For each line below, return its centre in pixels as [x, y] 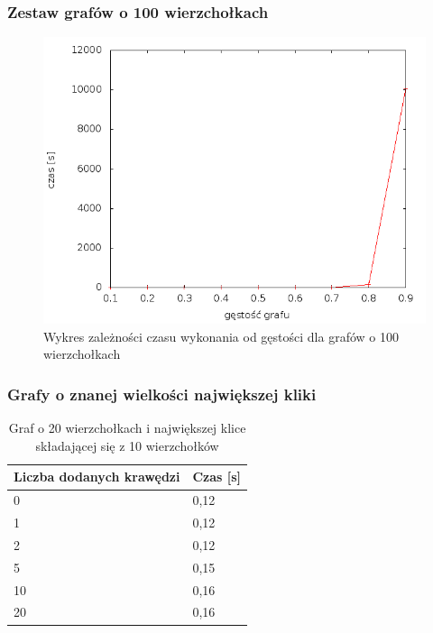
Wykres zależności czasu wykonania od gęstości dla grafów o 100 [221, 336]
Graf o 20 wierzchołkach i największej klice [127, 428]
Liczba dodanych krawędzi [97, 477]
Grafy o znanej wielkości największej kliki [162, 394]
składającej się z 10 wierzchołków [127, 445]
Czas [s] [217, 477]
